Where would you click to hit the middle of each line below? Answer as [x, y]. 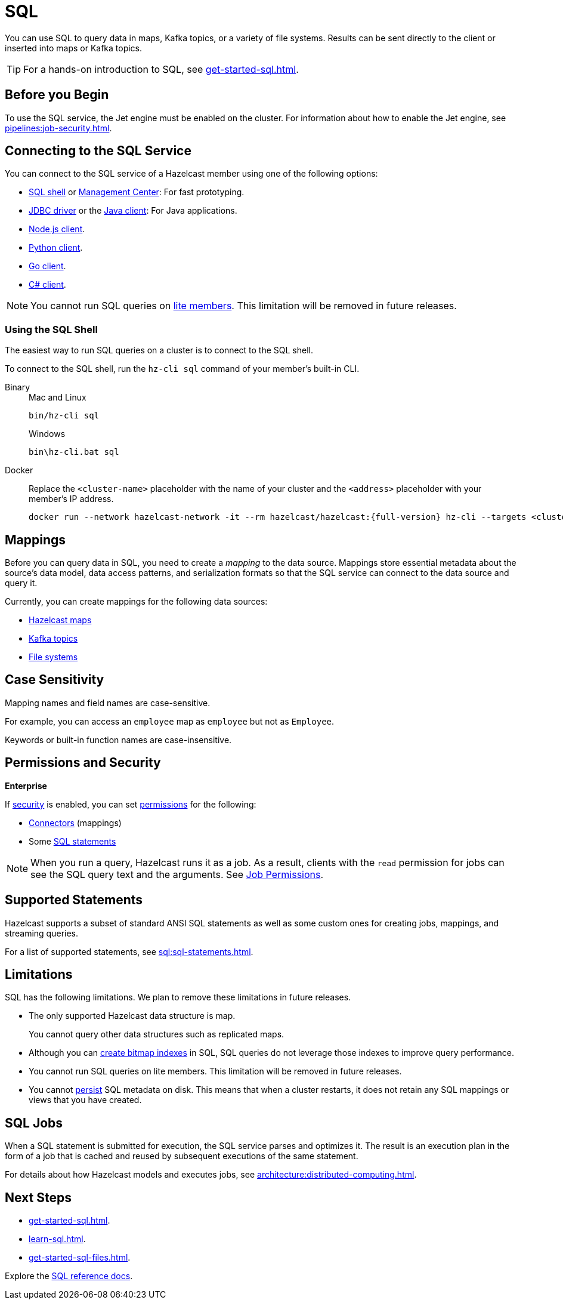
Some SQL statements [72, 841]
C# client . [47, 285]
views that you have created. [85, 1100]
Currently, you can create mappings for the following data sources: [136, 602]
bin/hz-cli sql [64, 416]
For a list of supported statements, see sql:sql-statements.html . [129, 951]
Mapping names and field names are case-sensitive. [108, 703]
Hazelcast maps [60, 620]
